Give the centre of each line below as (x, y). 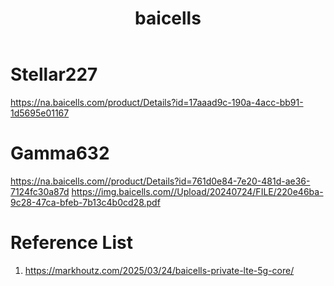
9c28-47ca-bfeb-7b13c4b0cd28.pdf (85, 202)
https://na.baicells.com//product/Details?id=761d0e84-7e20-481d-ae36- (160, 181)
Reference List (71, 243)
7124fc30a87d (40, 191)
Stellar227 (54, 74)
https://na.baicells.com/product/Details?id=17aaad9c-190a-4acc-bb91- (157, 102)
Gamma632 (60, 153)
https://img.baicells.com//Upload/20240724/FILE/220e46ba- (197, 191)
